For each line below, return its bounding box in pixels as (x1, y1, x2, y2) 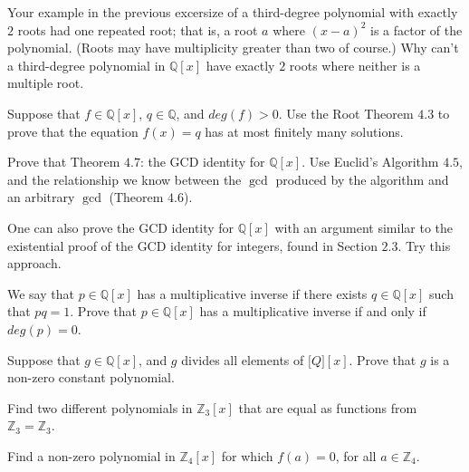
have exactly (206, 55, 275, 74)
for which (221, 446, 273, 465)
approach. (7, 254, 62, 273)
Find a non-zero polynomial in (7, 446, 176, 465)
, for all (335, 446, 377, 465)
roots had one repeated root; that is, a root (17, 20, 258, 39)
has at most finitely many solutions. (205, 121, 404, 140)
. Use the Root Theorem (278, 103, 414, 122)
